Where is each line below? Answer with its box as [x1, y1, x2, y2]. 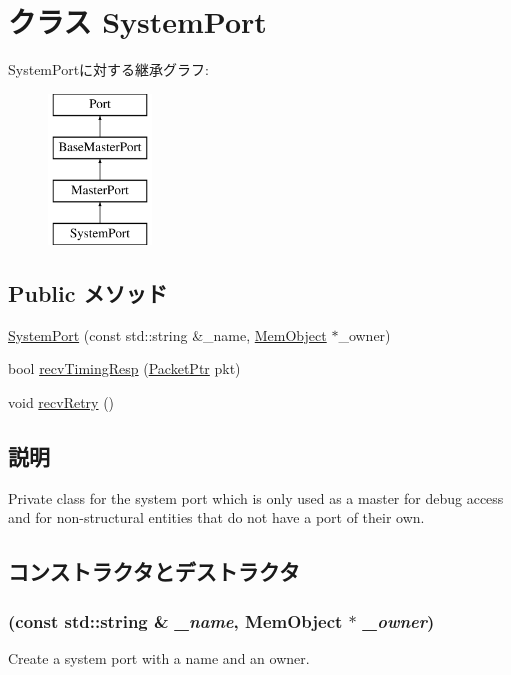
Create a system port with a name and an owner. [8, 647, 310, 668]
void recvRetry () [8, 391, 115, 412]
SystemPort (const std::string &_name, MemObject [8, 324, 327, 345]
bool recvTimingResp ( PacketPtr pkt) [8, 358, 241, 379]
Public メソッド [8, 277, 168, 308]
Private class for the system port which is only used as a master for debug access [8, 487, 504, 508]
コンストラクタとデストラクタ [8, 556, 300, 587]
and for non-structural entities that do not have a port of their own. [8, 507, 425, 528]
